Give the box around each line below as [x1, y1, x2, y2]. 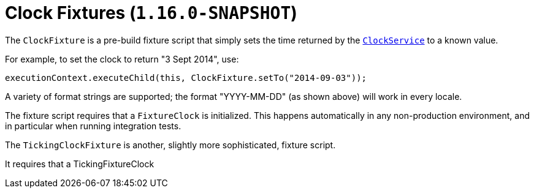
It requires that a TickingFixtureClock [5, 158, 154, 169]
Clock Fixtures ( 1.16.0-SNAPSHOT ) [5, 2, 297, 23]
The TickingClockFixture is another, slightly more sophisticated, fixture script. [5, 139, 336, 150]
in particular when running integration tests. [5, 120, 181, 131]
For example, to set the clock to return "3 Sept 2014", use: [5, 53, 239, 64]
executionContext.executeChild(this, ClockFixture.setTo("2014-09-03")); [5, 72, 367, 83]
